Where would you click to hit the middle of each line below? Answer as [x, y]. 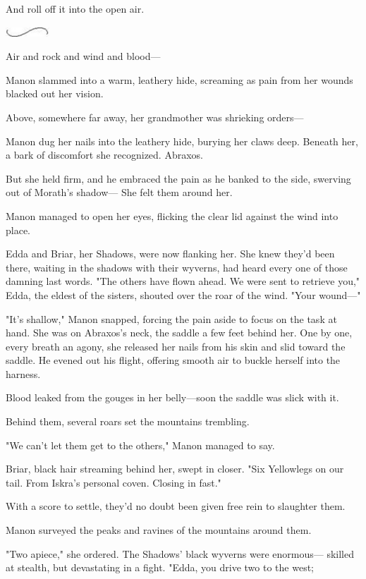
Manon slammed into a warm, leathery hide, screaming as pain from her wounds [179, 79]
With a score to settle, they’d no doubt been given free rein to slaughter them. [176, 506]
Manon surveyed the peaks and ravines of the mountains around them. [159, 530]
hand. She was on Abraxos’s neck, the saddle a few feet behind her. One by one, [179, 333]
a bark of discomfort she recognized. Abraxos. [104, 155]
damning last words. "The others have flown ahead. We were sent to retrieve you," [183, 281]
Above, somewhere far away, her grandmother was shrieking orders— [155, 117]
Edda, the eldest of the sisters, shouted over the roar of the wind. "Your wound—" [183, 294]
